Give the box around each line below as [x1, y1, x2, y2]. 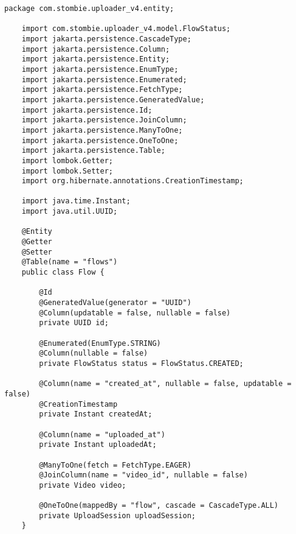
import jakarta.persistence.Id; [21, 105, 153, 114]
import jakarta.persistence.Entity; [21, 55, 170, 64]
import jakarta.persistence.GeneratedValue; [21, 95, 205, 104]
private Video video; [39, 480, 126, 490]
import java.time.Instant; [21, 197, 131, 206]
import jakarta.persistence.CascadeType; [21, 34, 191, 43]
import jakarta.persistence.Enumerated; [21, 75, 187, 84]
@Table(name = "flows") [21, 258, 118, 267]
